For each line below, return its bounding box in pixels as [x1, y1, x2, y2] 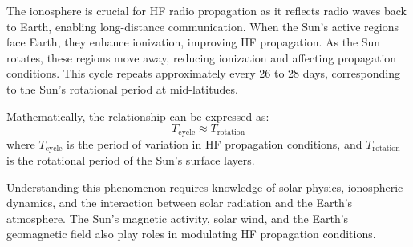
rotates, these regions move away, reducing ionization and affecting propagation [6, 49, 397, 66]
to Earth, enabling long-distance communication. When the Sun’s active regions [6, 18, 399, 34]
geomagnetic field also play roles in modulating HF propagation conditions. [6, 225, 376, 242]
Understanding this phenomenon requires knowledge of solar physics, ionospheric [6, 178, 403, 195]
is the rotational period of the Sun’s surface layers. [6, 152, 255, 169]
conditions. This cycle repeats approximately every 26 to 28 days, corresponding [6, 65, 400, 82]
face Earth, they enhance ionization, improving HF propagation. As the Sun [6, 34, 381, 50]
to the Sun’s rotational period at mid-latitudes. [6, 80, 238, 97]
